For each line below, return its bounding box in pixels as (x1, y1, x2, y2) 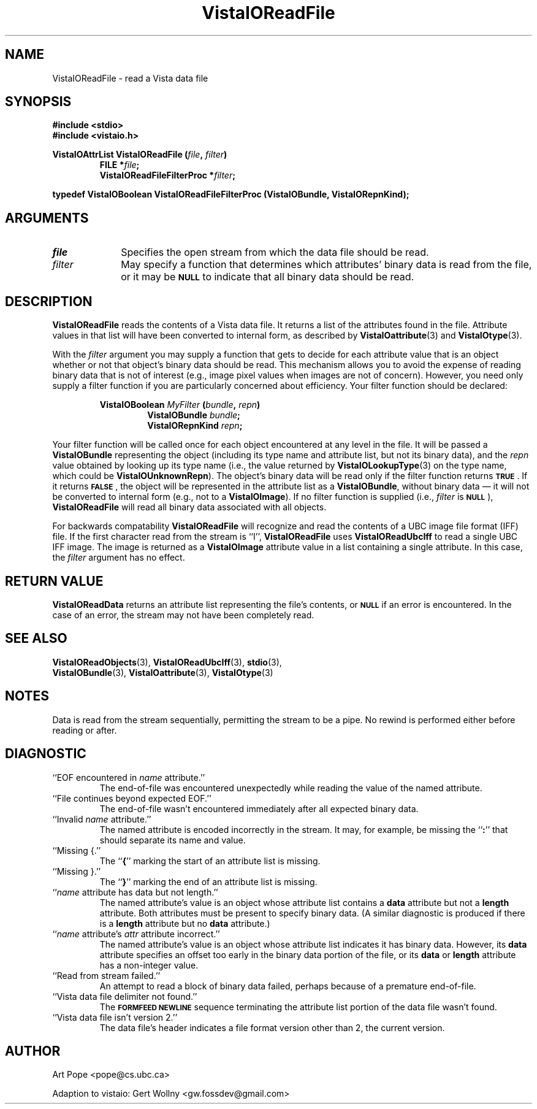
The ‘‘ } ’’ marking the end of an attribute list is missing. (99, 876, 318, 887)
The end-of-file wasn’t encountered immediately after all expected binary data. (99, 803, 419, 814)
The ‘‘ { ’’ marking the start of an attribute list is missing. (99, 855, 321, 866)
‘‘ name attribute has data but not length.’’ (52, 886, 218, 897)
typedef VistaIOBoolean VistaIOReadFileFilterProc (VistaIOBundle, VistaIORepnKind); (52, 189, 409, 200)
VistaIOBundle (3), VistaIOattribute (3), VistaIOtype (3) (52, 667, 273, 678)
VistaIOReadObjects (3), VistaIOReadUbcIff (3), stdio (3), (52, 656, 282, 667)
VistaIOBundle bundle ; (147, 410, 240, 421)
